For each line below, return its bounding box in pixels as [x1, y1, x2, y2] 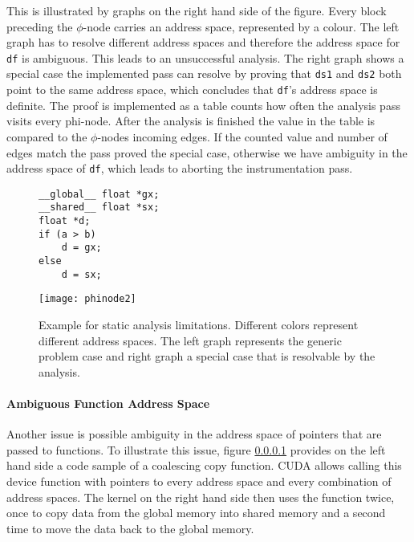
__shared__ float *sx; [39, 202, 160, 214]
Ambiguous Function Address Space [6, 395, 210, 411]
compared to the [6, 128, 87, 145]
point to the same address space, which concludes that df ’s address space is [6, 81, 378, 98]
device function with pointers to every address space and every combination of [6, 472, 392, 489]
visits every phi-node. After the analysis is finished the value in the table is [6, 112, 375, 129]
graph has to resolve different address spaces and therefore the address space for [6, 34, 400, 51]
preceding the [6, 18, 73, 35]
